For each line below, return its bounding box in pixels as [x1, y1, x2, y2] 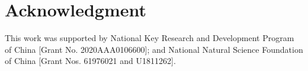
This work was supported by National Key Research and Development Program [5, 32, 294, 44]
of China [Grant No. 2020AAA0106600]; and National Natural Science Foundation [5, 43, 303, 55]
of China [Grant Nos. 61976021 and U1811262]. [5, 55, 176, 67]
